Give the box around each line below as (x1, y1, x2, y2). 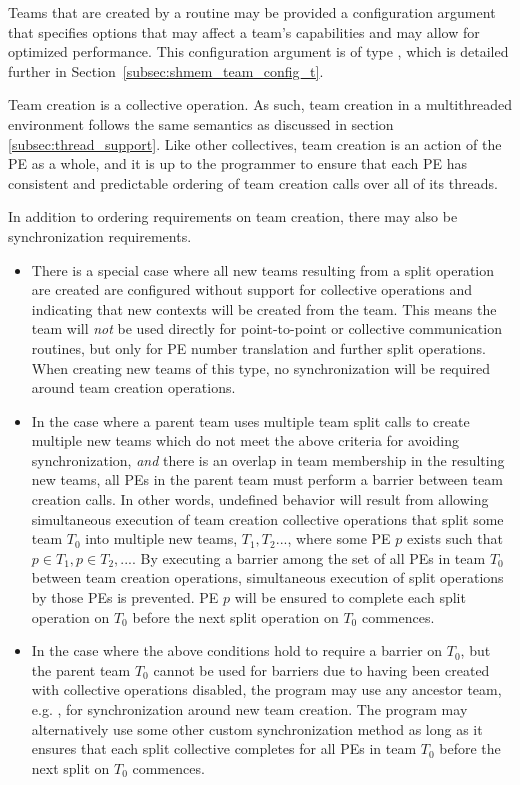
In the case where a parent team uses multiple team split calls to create (31, 410, 470, 431)
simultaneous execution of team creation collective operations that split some (31, 508, 504, 529)
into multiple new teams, (85, 528, 238, 549)
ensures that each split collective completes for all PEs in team (31, 738, 417, 759)
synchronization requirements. (8, 225, 192, 246)
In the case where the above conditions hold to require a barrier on (31, 640, 443, 661)
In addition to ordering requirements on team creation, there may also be (8, 206, 458, 227)
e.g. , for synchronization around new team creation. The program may (31, 699, 468, 719)
